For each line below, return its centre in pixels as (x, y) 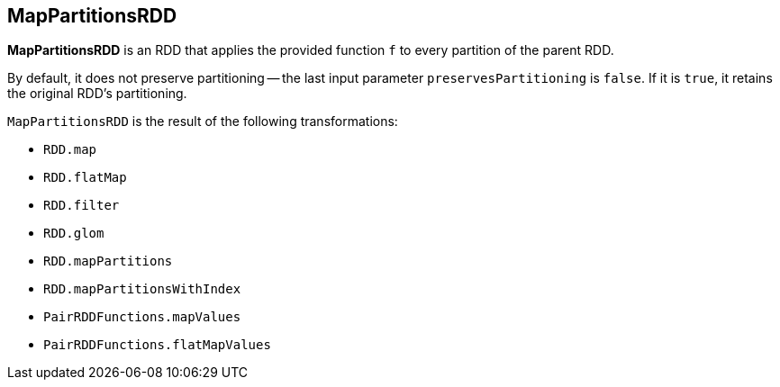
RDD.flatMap (85, 178)
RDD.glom (74, 234)
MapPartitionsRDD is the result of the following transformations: (203, 121)
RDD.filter (82, 206)
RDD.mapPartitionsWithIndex (142, 289)
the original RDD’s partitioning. (97, 94)
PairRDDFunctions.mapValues (142, 317)
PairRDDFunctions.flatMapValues (157, 345)
